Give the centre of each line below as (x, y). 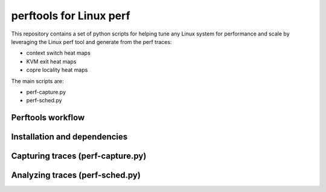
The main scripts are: (37, 81)
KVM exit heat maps (51, 61)
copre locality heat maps (57, 70)
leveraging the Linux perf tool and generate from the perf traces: (91, 42)
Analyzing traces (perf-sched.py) (76, 175)
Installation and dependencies (69, 137)
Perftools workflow (48, 118)
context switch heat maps (58, 53)
